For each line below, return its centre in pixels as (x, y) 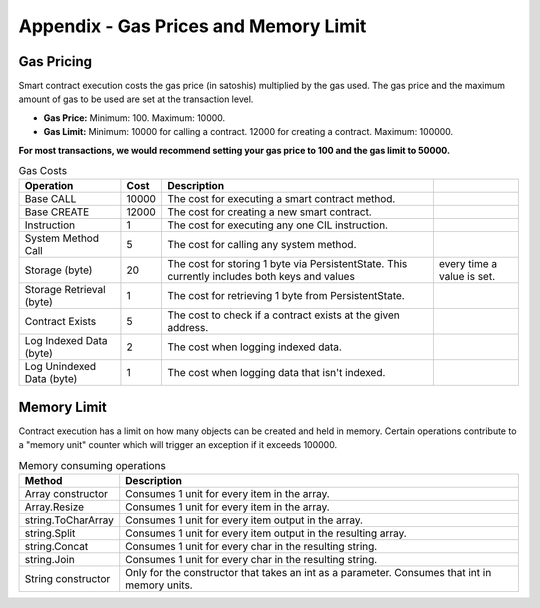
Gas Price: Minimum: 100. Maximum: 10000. (134, 117)
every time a (468, 264)
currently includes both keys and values (260, 277)
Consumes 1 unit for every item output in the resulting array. (266, 533)
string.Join (49, 560)
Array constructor (66, 494)
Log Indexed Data (66, 341)
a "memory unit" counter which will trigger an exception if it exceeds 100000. (178, 445)
